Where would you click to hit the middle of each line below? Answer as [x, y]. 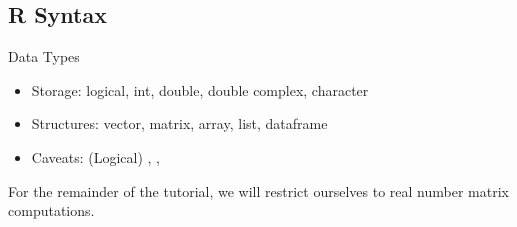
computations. [51, 210]
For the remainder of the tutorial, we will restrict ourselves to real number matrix [258, 190]
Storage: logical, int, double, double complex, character [200, 89]
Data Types [44, 56]
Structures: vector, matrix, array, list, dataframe [179, 123]
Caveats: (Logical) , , [95, 156]
